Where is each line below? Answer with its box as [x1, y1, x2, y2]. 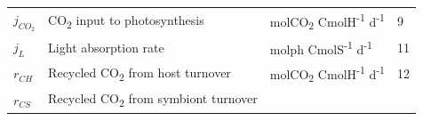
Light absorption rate [48, 37, 164, 56]
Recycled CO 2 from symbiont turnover [48, 89, 258, 110]
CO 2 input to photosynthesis [48, 10, 204, 31]
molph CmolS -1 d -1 [269, 36, 372, 58]
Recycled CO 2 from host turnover [48, 63, 231, 84]
